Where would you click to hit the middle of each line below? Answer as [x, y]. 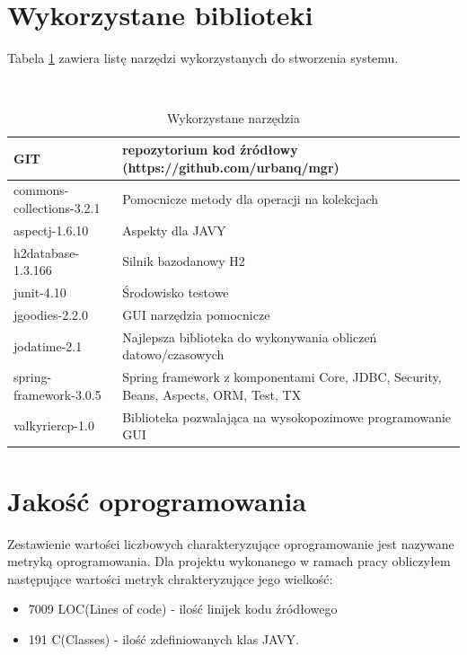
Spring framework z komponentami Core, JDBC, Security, [282, 377]
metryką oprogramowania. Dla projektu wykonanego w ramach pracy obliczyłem [229, 561]
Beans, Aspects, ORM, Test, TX [212, 394]
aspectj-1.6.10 [51, 230]
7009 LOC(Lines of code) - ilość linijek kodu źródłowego [183, 609]
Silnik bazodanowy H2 [184, 261]
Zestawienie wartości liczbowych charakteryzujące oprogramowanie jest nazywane [231, 543]
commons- [41, 190]
